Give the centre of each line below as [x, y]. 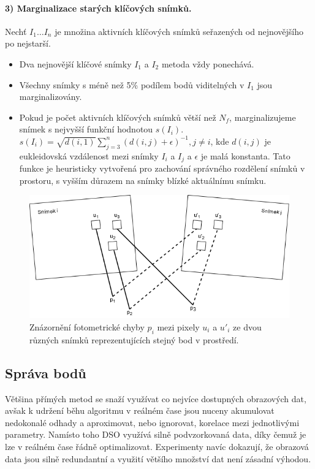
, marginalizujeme [263, 117]
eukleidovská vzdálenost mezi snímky [89, 155]
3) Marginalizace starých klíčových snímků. [98, 8]
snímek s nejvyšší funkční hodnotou [86, 129]
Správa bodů [46, 372]
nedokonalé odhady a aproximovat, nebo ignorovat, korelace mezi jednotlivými [152, 422]
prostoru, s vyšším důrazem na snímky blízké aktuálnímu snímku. [143, 180]
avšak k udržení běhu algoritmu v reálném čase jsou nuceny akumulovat [140, 410]
